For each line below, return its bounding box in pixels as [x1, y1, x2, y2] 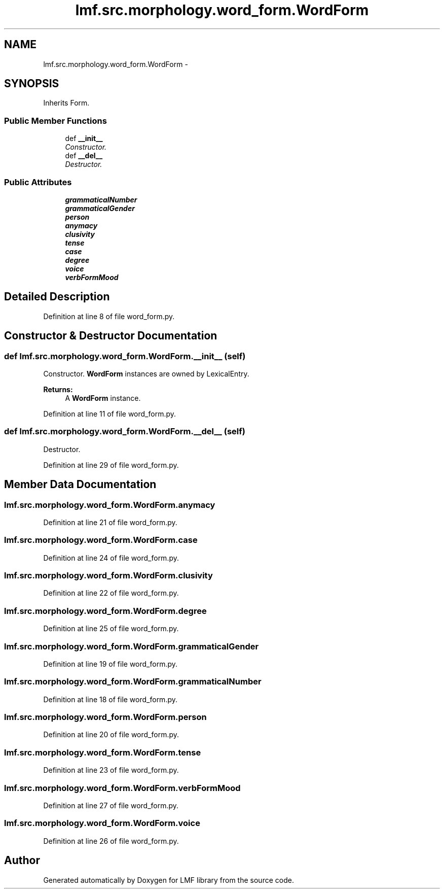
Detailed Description [4, 290, 110, 303]
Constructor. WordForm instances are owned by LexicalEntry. [43, 369, 249, 378]
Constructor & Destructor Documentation [4, 329, 217, 342]
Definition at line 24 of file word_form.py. [43, 553, 179, 562]
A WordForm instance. [65, 394, 141, 402]
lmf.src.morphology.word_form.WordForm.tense [4, 747, 201, 758]
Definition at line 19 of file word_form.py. [43, 659, 178, 668]
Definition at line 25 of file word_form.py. [43, 624, 179, 633]
